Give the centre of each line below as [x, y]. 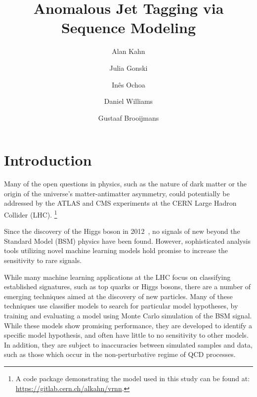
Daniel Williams [128, 101]
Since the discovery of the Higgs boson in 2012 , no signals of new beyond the [122, 231]
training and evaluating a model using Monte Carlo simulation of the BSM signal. [128, 315]
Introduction [48, 160]
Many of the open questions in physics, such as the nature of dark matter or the [126, 184]
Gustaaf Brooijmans [128, 117]
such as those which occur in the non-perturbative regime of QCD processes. [120, 354]
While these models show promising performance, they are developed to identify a [128, 325]
